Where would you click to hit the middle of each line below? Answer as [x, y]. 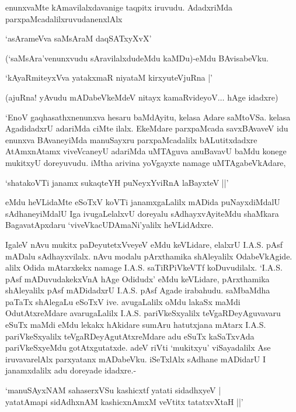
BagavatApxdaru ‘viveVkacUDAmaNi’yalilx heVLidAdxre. [109, 225]
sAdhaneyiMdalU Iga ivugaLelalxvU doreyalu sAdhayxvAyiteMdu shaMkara [142, 213]
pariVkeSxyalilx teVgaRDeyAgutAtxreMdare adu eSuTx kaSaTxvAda [130, 336]
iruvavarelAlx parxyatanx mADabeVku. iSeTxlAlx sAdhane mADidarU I [135, 359]
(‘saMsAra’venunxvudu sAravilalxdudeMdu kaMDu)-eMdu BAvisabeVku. [137, 58]
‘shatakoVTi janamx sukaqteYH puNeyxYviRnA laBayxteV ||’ [117, 182]
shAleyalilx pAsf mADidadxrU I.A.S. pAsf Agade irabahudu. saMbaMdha [138, 290]
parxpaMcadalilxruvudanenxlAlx [64, 18]
